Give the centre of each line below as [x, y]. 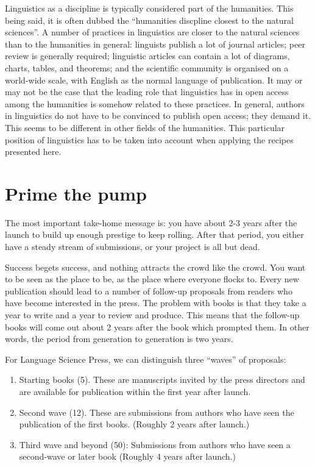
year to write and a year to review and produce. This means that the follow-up [152, 315]
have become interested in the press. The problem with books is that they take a [156, 303]
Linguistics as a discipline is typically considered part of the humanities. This [149, 8]
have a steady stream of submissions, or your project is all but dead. [133, 247]
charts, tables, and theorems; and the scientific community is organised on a [147, 67]
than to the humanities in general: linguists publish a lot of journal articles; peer [155, 44]
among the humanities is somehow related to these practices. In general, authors [155, 103]
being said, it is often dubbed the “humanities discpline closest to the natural [149, 20]
